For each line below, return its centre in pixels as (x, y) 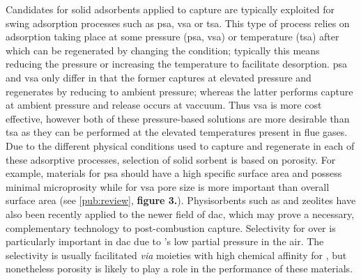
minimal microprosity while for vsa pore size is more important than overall (168, 186)
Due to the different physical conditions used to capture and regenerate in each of (180, 145)
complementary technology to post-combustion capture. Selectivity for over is (171, 227)
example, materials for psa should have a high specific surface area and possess (174, 173)
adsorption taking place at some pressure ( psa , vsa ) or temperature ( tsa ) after (172, 37)
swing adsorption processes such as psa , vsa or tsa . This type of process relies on (178, 23)
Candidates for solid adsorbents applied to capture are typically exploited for (170, 9)
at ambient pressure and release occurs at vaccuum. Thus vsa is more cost (164, 105)
